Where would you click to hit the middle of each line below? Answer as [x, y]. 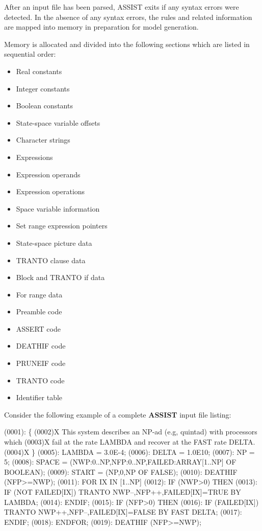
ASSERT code [38, 328]
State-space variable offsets [58, 122]
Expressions [34, 157]
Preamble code [39, 311]
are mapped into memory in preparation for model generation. [101, 27]
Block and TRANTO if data [60, 277]
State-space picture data [54, 243]
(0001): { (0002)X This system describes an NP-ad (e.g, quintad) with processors [131, 432]
